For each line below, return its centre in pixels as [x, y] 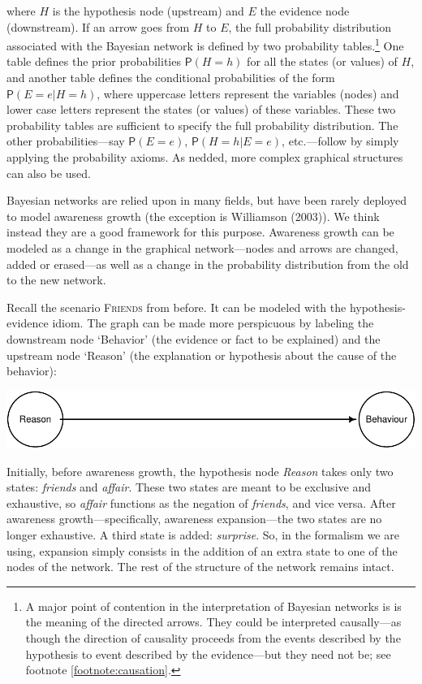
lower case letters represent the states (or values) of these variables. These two [201, 109]
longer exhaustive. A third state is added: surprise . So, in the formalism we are [203, 534]
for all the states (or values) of [322, 61]
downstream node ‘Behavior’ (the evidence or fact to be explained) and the [194, 338]
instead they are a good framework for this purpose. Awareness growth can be [200, 232]
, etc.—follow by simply [340, 141]
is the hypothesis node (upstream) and [148, 11]
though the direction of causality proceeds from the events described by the [213, 637]
